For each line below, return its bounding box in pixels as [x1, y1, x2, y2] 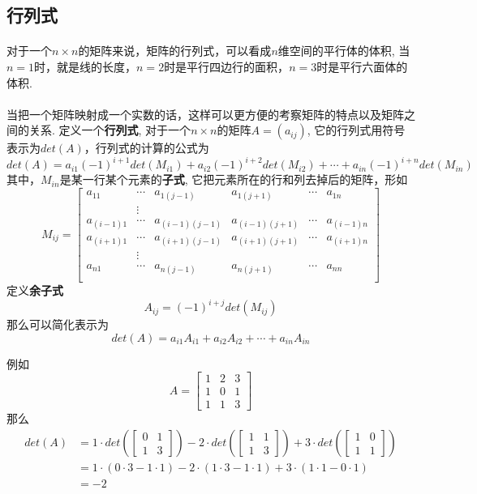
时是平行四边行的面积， [164, 57, 290, 75]
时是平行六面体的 [316, 57, 408, 75]
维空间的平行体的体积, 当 [277, 42, 410, 59]
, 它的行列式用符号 [307, 121, 406, 138]
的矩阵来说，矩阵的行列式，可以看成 [78, 42, 272, 59]
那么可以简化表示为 [6, 316, 109, 333]
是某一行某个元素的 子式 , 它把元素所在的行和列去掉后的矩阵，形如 [59, 171, 408, 188]
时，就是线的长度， [34, 57, 137, 75]
